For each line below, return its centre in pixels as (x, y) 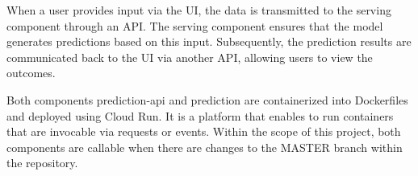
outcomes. (31, 73)
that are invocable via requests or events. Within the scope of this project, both (204, 131)
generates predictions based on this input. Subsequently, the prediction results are (209, 41)
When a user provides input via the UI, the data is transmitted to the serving (199, 10)
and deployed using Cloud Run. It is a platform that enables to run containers (200, 115)
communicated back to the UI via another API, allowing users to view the (190, 57)
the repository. (42, 163)
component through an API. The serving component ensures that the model (195, 25)
